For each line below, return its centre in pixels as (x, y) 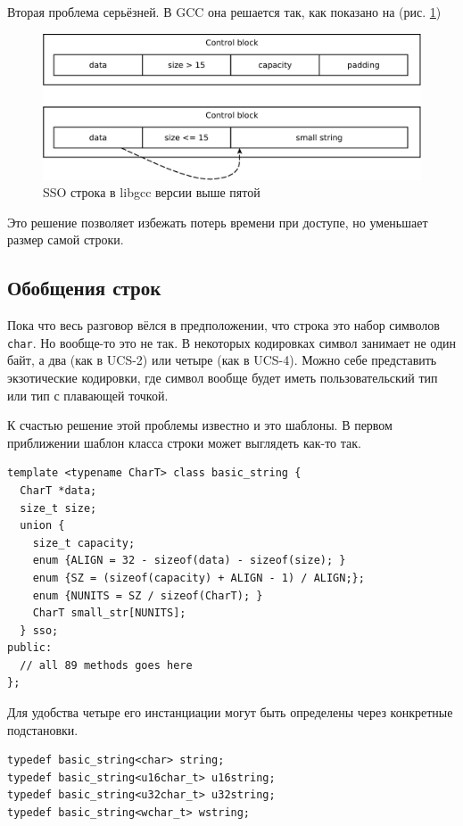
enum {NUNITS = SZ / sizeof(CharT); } (148, 595)
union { (42, 526)
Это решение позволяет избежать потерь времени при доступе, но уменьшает (218, 222)
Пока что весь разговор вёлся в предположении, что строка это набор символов (223, 325)
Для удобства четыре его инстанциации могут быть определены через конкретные (230, 712)
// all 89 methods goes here (106, 665)
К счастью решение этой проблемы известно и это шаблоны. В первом (200, 425)
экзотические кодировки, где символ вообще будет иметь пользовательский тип (223, 377)
